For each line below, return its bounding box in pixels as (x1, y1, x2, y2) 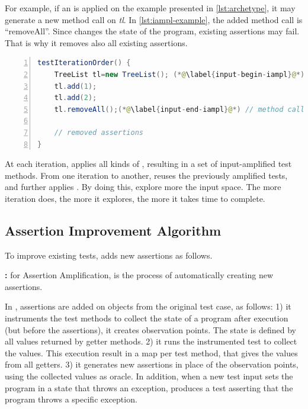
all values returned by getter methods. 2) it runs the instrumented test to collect (5, 335, 297, 347)
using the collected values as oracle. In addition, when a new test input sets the (5, 370, 293, 382)
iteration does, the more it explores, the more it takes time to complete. (5, 192, 265, 204)
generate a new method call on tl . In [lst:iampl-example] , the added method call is (5, 13, 303, 25)
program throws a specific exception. (5, 393, 137, 405)
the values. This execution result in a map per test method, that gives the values (5, 346, 298, 359)
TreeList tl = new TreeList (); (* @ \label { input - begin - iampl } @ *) (54, 70, 305, 79)
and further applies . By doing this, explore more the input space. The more (5, 181, 281, 193)
